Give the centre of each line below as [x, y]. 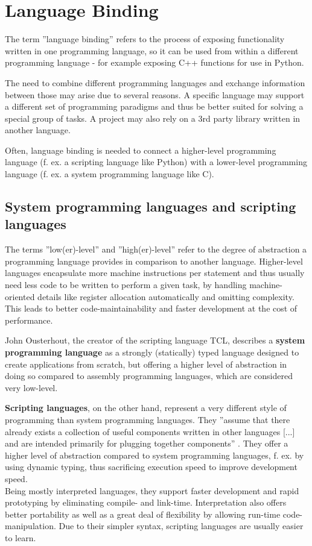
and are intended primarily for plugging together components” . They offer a [147, 443]
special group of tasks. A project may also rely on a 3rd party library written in [153, 118]
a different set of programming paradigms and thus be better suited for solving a [154, 106]
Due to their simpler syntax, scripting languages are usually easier [181, 526]
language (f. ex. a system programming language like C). [110, 174]
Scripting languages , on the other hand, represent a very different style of [146, 408]
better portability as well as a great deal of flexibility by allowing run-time [143, 514]
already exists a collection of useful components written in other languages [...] [150, 431]
